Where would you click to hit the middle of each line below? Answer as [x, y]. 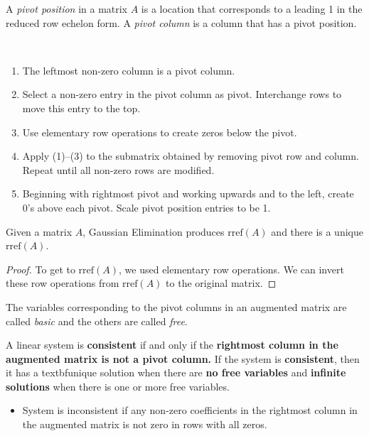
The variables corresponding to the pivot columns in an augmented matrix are [176, 306]
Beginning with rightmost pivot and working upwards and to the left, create [188, 194]
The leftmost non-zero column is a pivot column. [129, 70]
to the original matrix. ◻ [221, 283]
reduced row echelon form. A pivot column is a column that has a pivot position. [181, 22]
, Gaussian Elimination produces [154, 231]
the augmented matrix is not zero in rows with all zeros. [145, 424]
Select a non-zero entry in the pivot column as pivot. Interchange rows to [182, 94]
